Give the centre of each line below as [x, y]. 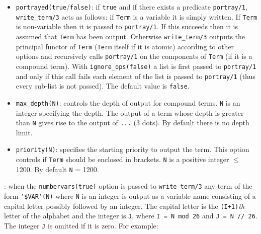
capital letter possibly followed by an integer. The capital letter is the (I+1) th [124, 206]
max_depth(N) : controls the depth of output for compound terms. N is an [128, 102]
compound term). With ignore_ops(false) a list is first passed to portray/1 [136, 66]
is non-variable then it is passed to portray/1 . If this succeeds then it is [127, 26]
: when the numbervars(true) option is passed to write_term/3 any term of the [128, 186]
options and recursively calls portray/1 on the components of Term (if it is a [134, 56]
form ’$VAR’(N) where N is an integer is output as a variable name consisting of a [130, 196]
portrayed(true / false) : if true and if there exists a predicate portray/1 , [132, 7]
